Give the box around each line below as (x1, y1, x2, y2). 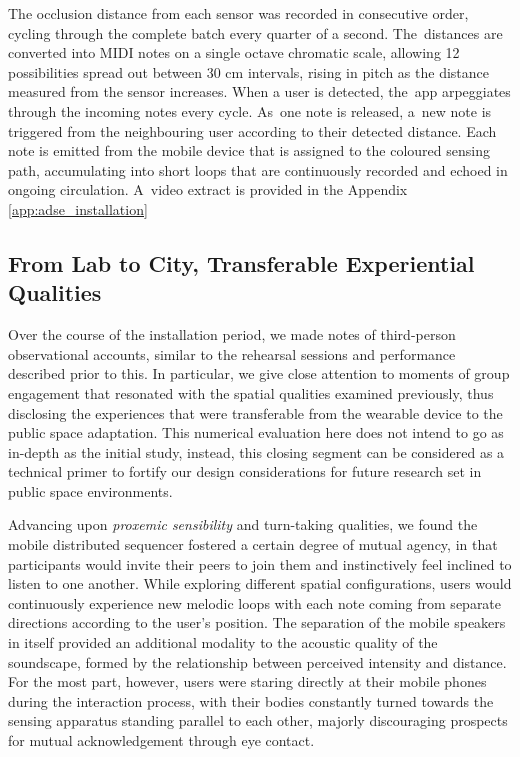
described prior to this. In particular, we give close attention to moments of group (8, 363, 510, 384)
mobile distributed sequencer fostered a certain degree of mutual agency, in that (8, 534, 498, 555)
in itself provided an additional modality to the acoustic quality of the (8, 632, 438, 653)
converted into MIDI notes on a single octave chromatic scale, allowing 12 (8, 42, 460, 63)
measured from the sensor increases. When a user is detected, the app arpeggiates (8, 81, 511, 102)
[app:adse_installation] (8, 198, 148, 219)
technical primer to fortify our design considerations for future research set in (8, 461, 482, 482)
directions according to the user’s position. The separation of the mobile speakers (8, 612, 506, 633)
